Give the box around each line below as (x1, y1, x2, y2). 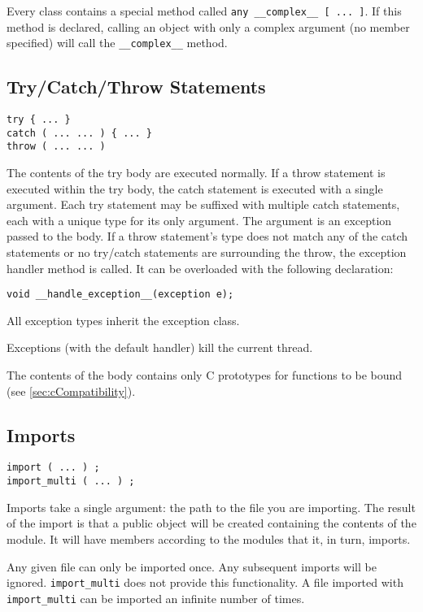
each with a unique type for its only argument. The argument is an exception (7, 211, 392, 228)
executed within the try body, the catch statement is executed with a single (7, 180, 383, 197)
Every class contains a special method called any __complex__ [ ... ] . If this (7, 2, 402, 19)
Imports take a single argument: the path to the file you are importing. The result (7, 498, 416, 515)
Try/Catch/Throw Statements (7, 74, 266, 99)
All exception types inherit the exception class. (7, 311, 240, 328)
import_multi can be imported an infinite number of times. (7, 589, 305, 606)
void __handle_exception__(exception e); (7, 289, 234, 301)
